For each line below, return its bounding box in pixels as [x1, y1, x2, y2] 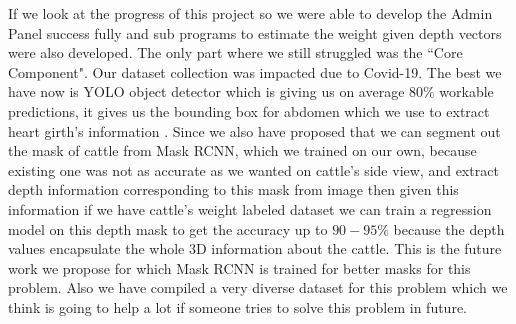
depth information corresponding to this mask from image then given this [8, 179, 459, 200]
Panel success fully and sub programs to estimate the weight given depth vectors [8, 22, 502, 43]
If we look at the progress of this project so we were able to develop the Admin [8, 3, 493, 23]
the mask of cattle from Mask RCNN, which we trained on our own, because [8, 140, 477, 161]
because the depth [393, 218, 505, 239]
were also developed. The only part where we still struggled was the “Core [8, 42, 463, 63]
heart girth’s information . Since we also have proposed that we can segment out [8, 120, 501, 141]
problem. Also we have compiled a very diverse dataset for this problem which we [8, 277, 508, 298]
